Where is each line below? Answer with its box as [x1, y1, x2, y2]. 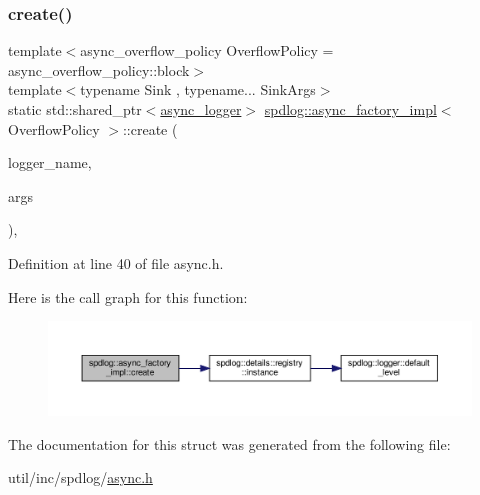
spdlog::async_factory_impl [264, 99, 437, 119]
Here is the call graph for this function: [8, 286, 248, 307]
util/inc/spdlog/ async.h [8, 467, 153, 488]
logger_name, [8, 152, 92, 173]
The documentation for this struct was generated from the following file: [8, 433, 451, 454]
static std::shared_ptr [8, 99, 142, 119]
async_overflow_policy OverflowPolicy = [80, 40, 334, 61]
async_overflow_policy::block [8, 59, 190, 80]
